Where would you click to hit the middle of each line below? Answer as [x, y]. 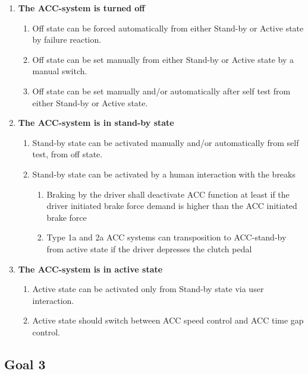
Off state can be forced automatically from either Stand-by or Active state [168, 28]
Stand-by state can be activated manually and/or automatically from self [166, 142]
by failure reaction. [67, 39]
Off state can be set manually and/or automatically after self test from [161, 91]
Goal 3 [25, 364]
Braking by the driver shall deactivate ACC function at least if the [168, 194]
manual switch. [60, 71]
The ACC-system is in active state [90, 269]
